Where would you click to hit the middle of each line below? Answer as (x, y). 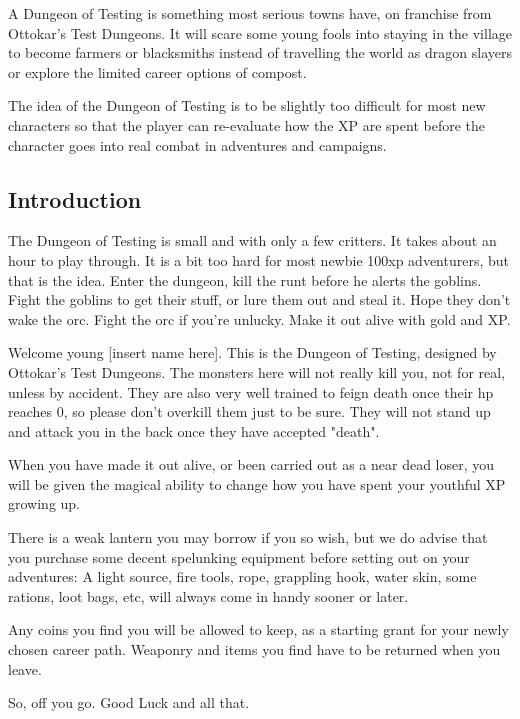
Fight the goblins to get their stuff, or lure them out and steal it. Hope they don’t (259, 299)
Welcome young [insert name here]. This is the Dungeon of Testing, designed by (252, 352)
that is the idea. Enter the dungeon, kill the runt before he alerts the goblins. (245, 279)
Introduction (75, 198)
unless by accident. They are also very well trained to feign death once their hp (251, 391)
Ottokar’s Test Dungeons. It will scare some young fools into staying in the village (260, 32)
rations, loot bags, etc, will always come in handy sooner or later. (208, 595)
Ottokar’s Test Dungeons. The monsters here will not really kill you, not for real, (257, 371)
